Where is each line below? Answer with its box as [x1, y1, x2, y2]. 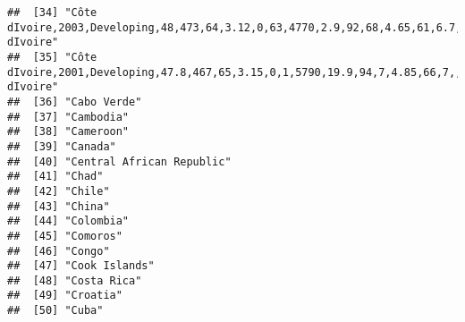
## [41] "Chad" [7, 170, 104, 183]
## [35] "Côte [7, 50, 97, 64]
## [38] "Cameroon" [7, 125, 130, 139]
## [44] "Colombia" [7, 215, 130, 228]
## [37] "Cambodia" [7, 110, 130, 123]
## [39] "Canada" [7, 140, 116, 153]
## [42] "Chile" [7, 184, 110, 198]
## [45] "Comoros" [7, 229, 123, 242]
